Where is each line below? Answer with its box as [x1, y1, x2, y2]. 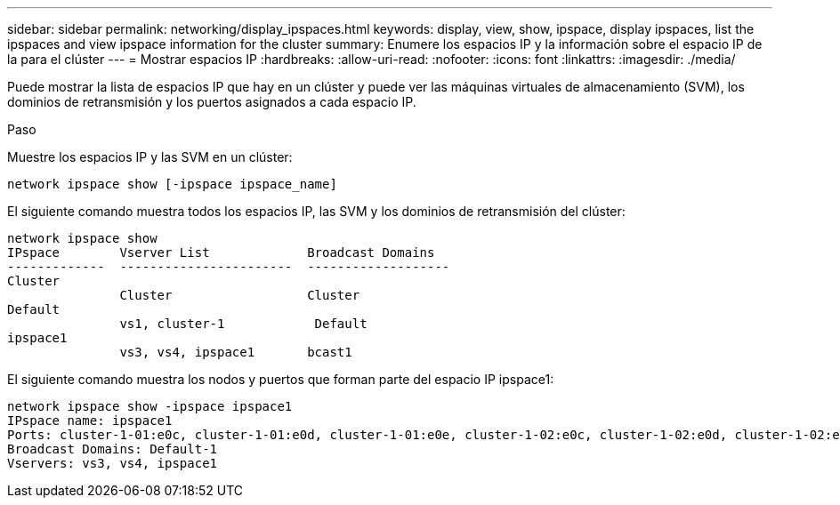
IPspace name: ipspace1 [7, 413, 173, 428]
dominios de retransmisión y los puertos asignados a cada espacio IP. [7, 94, 416, 109]
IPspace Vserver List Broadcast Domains [7, 245, 435, 260]
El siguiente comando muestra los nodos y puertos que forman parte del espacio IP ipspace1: [7, 372, 554, 387]
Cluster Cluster [119, 288, 360, 302]
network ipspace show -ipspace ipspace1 [7, 399, 293, 413]
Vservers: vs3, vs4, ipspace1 [7, 456, 218, 470]
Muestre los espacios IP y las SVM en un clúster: [7, 149, 293, 164]
